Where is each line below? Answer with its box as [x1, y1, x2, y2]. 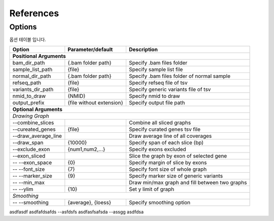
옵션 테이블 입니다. [9, 36, 46, 43]
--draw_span [12, 139, 44, 146]
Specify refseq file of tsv [128, 79, 188, 86]
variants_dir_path [12, 86, 54, 93]
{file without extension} [67, 99, 124, 106]
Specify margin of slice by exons [128, 159, 207, 166]
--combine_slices [12, 119, 54, 126]
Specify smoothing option [128, 199, 191, 206]
